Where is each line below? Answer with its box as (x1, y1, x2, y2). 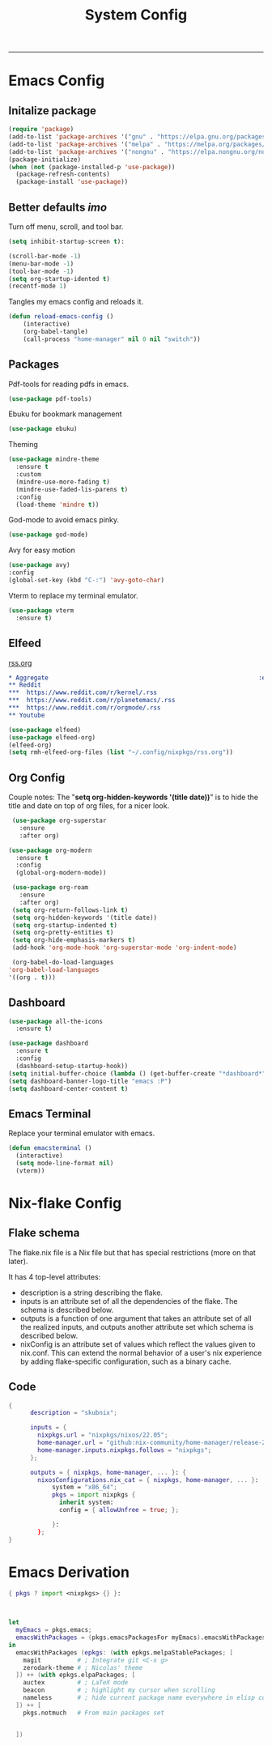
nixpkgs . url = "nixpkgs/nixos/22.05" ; (37, 1431, 168, 1439)
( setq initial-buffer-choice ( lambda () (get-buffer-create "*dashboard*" (8, 1069, 266, 1078)
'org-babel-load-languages (8, 965, 100, 973)
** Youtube (8, 711, 45, 719)
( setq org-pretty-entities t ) (11, 929, 114, 937)
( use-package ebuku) (8, 425, 79, 433)
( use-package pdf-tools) (8, 394, 92, 402)
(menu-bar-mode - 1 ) (8, 259, 74, 268)
